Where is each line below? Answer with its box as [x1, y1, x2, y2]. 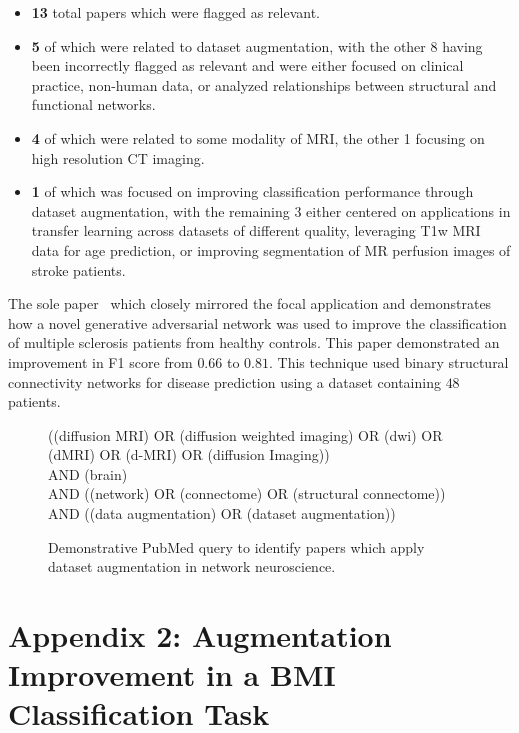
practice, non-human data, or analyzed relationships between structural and [31, 74, 497, 95]
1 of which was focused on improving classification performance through [31, 181, 474, 202]
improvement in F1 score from [8, 351, 193, 372]
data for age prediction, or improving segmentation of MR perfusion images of [31, 239, 511, 260]
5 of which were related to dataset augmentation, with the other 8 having [31, 35, 483, 56]
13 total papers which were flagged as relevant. [31, 2, 320, 22]
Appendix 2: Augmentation [8, 615, 392, 656]
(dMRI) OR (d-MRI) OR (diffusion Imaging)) [48, 444, 330, 465]
